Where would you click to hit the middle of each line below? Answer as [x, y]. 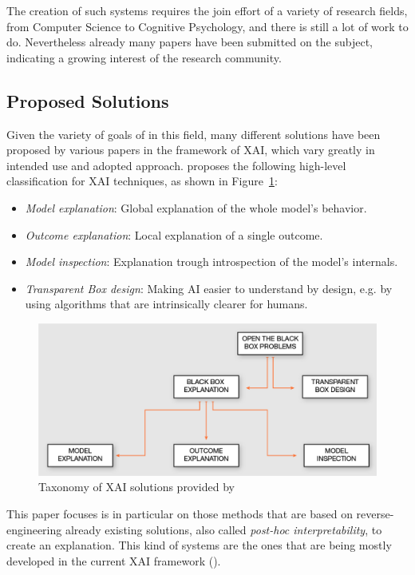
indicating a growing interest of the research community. [144, 57]
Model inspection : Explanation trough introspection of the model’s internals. [211, 262]
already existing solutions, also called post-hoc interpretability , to [223, 529]
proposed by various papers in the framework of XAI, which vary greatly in [191, 150]
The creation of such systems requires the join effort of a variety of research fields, [207, 10]
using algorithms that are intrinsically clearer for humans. [166, 304]
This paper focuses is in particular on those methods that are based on [180, 513]
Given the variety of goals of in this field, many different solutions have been [194, 134]
